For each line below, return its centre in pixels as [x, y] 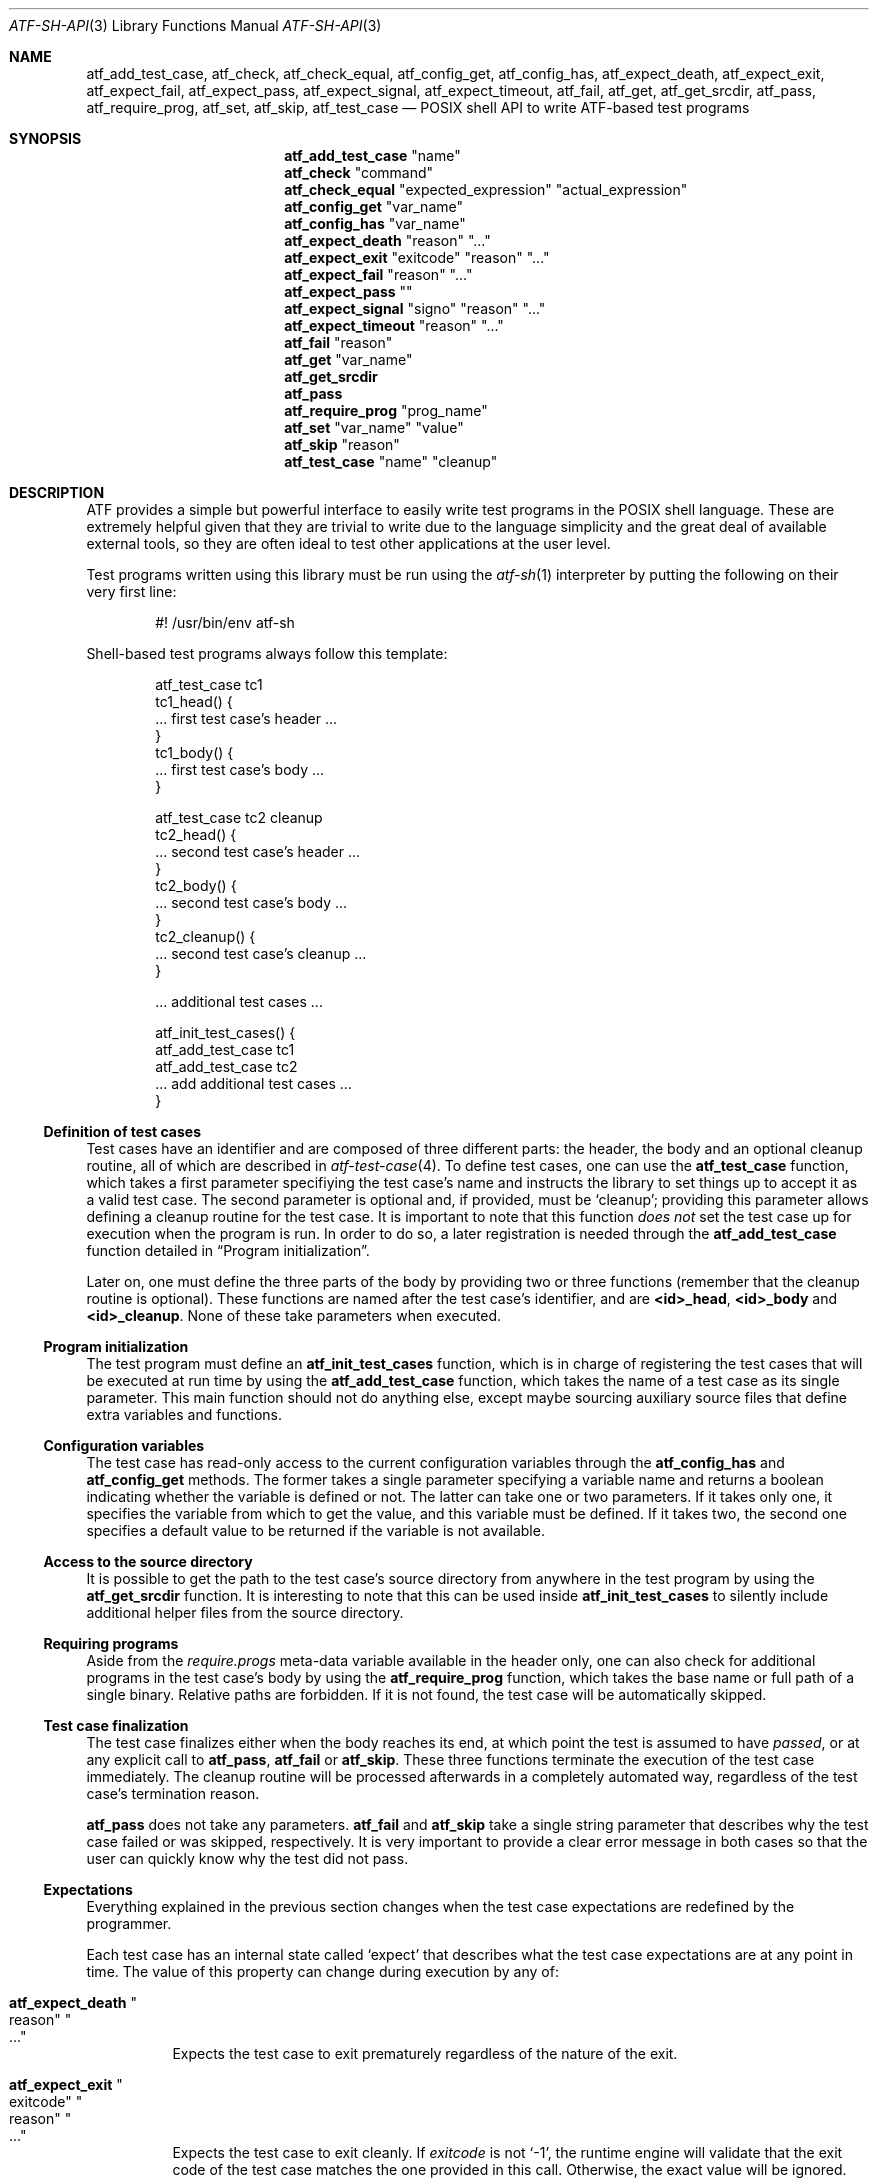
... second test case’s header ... [258, 851]
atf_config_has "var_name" [375, 223]
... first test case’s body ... [240, 769]
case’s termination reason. [173, 1793]
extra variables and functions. [184, 1414]
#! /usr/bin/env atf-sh [225, 622]
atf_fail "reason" [338, 342]
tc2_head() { [196, 834]
